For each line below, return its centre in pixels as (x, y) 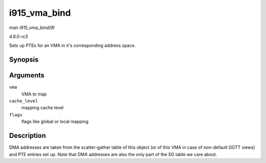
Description (28, 136)
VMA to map (34, 94)
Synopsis (24, 60)
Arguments (27, 76)
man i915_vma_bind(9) (32, 28)
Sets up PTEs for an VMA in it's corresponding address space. (72, 46)
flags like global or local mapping (55, 122)
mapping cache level (43, 108)
